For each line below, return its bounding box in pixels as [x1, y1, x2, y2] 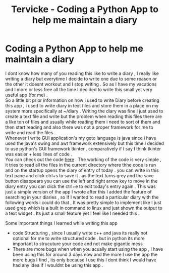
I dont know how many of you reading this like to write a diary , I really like [5, 70, 159, 76]
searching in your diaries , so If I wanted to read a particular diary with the [5, 194, 159, 200]
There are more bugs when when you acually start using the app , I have [12, 246, 163, 252]
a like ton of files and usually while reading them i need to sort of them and [5, 119, 160, 125]
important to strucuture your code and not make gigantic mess [12, 241, 143, 247]
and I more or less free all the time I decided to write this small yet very [5, 86, 153, 92]
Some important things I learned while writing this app [5, 220, 118, 226]
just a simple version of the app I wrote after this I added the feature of [5, 188, 152, 194]
